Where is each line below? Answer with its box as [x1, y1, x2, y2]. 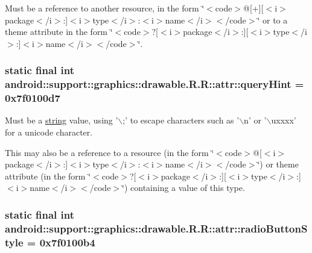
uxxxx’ [271, 114, 296, 126]
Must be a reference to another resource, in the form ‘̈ [5, 2, 205, 14]
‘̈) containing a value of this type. [122, 181, 245, 194]
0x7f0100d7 [5, 90, 60, 105]
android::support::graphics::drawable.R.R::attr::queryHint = [5, 77, 304, 92]
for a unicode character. [5, 126, 93, 139]
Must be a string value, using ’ [5, 114, 118, 126]
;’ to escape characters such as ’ [123, 114, 240, 126]
